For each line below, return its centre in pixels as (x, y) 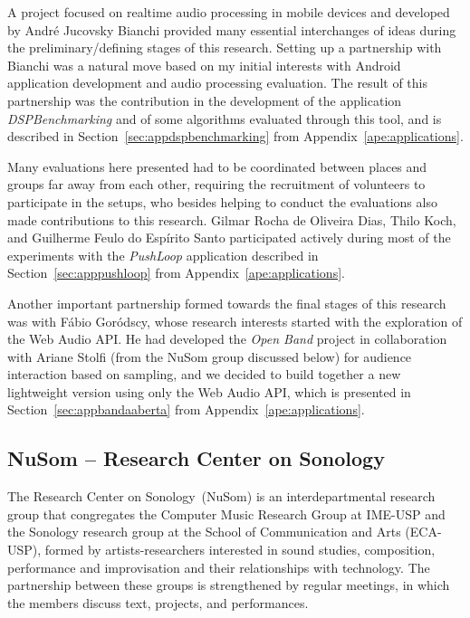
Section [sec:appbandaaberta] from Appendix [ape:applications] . (186, 409)
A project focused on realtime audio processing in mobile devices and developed (229, 12)
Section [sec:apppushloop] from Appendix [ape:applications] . (176, 273)
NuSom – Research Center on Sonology (196, 458)
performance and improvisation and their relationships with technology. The (219, 567)
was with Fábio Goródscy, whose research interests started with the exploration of (235, 321)
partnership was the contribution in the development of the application (205, 100)
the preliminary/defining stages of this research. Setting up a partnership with (225, 48)
